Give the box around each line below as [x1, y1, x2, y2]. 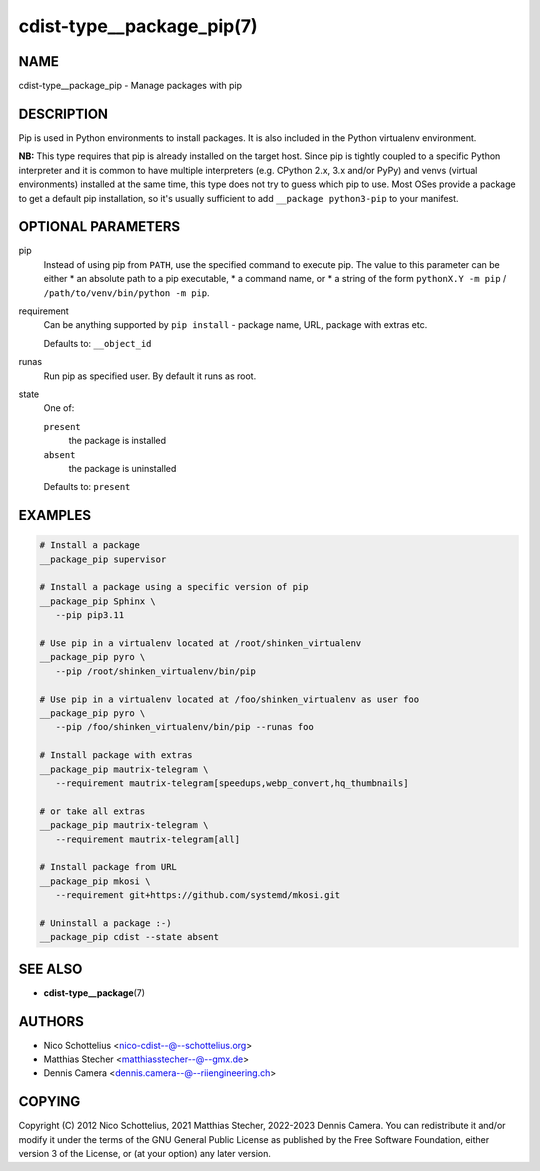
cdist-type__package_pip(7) [18, 15, 259, 37]
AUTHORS [18, 1013, 85, 1030]
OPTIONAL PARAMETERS [18, 218, 181, 235]
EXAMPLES [18, 507, 92, 524]
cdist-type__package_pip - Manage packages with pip [18, 80, 243, 92]
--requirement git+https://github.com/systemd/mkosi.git [55, 890, 341, 901]
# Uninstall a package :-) [39, 917, 172, 929]
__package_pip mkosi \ [39, 875, 151, 887]
